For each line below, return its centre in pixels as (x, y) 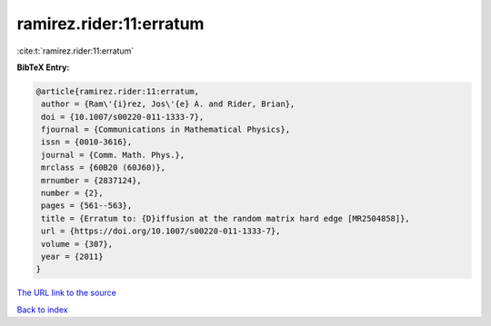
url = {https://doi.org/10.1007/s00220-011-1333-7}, (161, 231)
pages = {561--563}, (87, 206)
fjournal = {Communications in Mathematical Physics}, (166, 130)
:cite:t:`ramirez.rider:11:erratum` (75, 51)
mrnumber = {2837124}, (92, 180)
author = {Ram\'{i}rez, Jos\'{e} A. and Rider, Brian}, (168, 104)
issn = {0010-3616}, (87, 142)
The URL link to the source (67, 293)
